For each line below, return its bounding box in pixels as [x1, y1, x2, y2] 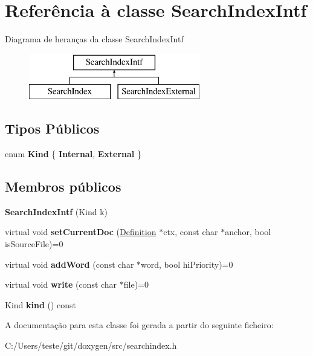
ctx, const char [163, 225, 218, 238]
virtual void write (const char [5, 278, 117, 291]
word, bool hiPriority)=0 [141, 257, 233, 270]
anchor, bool [225, 225, 271, 238]
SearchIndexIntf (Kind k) [5, 205, 108, 218]
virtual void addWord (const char [5, 257, 134, 270]
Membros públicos [5, 177, 121, 196]
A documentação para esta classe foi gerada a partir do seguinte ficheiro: [5, 319, 274, 331]
